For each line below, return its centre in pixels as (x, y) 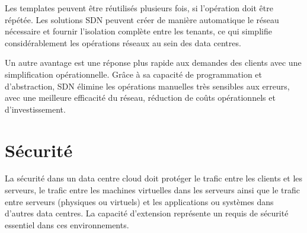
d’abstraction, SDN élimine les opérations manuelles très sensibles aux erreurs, (147, 86)
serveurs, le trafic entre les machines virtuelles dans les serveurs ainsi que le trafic (153, 190)
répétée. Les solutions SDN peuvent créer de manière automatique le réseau (142, 19)
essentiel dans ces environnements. (67, 224)
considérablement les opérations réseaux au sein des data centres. (123, 42)
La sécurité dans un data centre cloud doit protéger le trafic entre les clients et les (154, 178)
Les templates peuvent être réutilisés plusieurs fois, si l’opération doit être (139, 8)
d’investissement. (35, 109)
